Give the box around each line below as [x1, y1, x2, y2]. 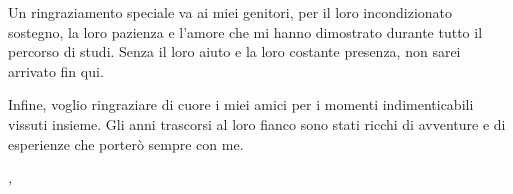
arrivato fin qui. [8, 60, 104, 81]
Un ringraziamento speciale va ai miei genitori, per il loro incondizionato [8, 2, 453, 22]
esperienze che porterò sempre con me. [8, 133, 244, 154]
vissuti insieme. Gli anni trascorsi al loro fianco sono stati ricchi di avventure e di [8, 113, 506, 134]
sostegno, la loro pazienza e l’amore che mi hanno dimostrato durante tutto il [8, 21, 483, 42]
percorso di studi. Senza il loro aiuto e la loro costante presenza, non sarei [8, 41, 461, 62]
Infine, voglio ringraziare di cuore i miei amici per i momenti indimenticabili [8, 94, 474, 115]
